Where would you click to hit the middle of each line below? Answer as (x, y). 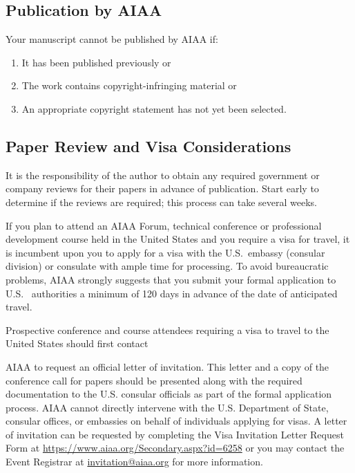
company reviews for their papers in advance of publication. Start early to (162, 188)
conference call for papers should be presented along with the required (154, 380)
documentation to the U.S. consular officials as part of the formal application (169, 394)
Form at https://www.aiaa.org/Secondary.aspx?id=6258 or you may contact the (175, 448)
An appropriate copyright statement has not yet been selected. (154, 108)
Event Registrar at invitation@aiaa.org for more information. (134, 462)
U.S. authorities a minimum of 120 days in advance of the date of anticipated (172, 293)
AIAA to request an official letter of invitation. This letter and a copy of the (167, 366)
